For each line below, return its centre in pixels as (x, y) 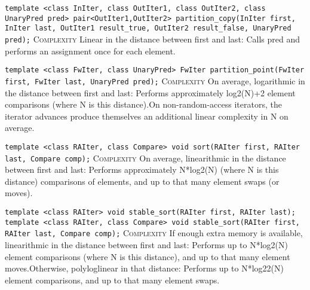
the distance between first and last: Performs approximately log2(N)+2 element (150, 92)
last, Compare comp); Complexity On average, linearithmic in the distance (145, 158)
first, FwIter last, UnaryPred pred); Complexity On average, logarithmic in (155, 80)
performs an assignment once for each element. (90, 51)
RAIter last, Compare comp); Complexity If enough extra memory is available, (154, 233)
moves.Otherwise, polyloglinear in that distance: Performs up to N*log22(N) (144, 268)
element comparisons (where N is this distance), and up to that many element (148, 256)
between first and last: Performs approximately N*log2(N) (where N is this (142, 170)
